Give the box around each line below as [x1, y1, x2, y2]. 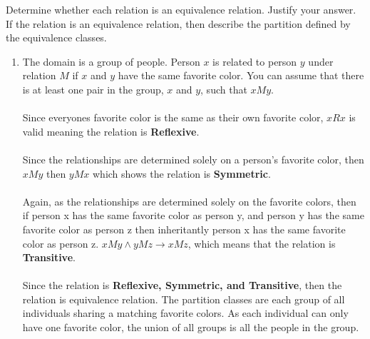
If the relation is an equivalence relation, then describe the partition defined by [6, 16, 351, 31]
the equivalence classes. [6, 30, 107, 45]
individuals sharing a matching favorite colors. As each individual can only [22, 305, 349, 320]
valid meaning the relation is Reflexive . [22, 123, 200, 138]
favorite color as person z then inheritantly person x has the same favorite [22, 221, 346, 236]
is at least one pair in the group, [22, 81, 164, 96]
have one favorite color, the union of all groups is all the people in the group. [22, 320, 359, 335]
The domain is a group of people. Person [22, 54, 200, 69]
